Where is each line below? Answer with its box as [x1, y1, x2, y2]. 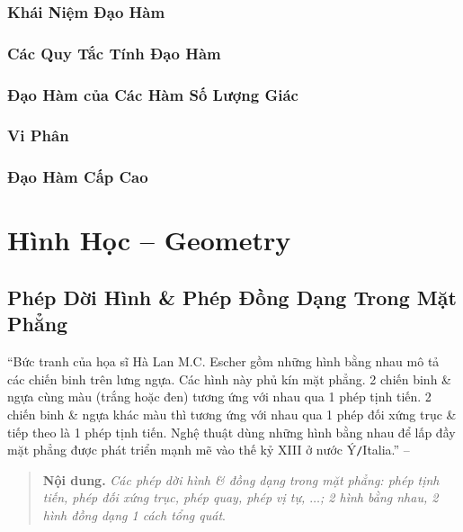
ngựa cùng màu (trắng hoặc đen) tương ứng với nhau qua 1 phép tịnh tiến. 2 [7, 387, 432, 406]
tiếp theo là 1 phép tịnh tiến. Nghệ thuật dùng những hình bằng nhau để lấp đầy [7, 422, 456, 441]
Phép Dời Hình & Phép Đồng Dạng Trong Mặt [7, 283, 457, 311]
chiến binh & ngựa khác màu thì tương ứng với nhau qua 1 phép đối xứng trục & [7, 404, 457, 423]
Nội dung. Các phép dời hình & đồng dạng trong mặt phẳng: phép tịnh [42, 470, 440, 489]
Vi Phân [7, 124, 69, 147]
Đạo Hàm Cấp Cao [7, 166, 148, 188]
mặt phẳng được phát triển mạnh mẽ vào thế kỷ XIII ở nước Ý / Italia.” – [7, 440, 410, 459]
